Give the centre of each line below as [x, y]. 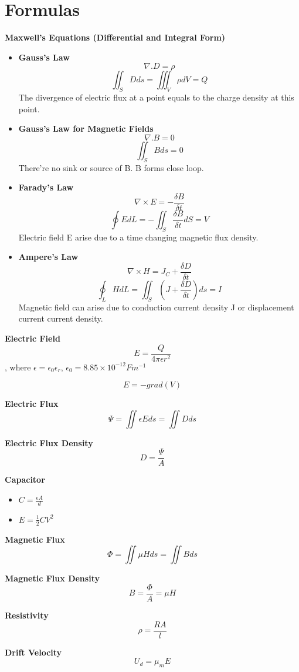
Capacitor [25, 479]
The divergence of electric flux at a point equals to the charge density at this [156, 97]
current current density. [61, 318]
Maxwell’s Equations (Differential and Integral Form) [115, 37]
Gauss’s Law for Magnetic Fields [86, 128]
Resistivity [27, 615]
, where [18, 367]
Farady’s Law [46, 187]
